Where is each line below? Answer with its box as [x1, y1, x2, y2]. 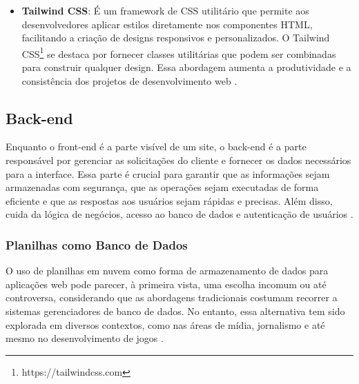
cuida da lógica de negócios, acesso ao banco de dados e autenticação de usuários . [6, 207, 353, 221]
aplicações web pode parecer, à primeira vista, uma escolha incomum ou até [6, 276, 327, 291]
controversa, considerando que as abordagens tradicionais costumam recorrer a [6, 290, 338, 305]
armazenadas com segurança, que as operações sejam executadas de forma [6, 180, 319, 194]
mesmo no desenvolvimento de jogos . [6, 331, 164, 345]
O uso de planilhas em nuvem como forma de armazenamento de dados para [6, 263, 329, 278]
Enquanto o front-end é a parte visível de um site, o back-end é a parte [6, 139, 307, 154]
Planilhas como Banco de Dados [6, 236, 188, 253]
